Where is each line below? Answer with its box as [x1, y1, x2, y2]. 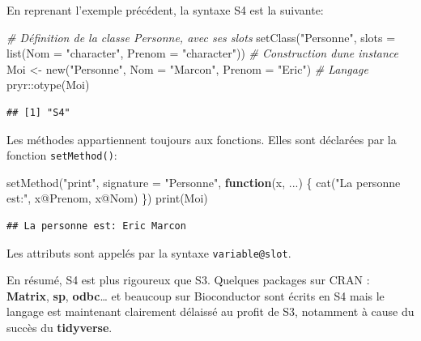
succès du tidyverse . [6, 319, 113, 336]
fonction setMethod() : [6, 147, 117, 164]
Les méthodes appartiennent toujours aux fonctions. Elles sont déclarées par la [6, 130, 397, 147]
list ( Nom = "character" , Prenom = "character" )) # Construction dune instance [6, 45, 398, 62]
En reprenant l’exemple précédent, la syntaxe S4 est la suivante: [6, 2, 324, 18]
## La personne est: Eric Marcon [6, 220, 186, 232]
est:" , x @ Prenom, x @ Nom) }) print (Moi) [6, 190, 208, 207]
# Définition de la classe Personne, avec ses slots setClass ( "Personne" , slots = [6, 28, 396, 45]
